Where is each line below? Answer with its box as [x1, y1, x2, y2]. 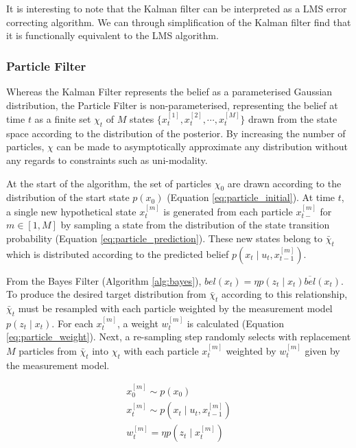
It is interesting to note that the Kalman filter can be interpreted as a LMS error [6, 1, 347, 15]
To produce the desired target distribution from [6, 287, 206, 301]
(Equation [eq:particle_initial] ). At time [167, 190, 335, 204]
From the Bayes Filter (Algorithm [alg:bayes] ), [6, 273, 202, 287]
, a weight [117, 316, 158, 330]
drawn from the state [248, 112, 337, 126]
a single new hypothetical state [6, 204, 137, 218]
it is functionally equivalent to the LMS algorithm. [6, 28, 219, 43]
